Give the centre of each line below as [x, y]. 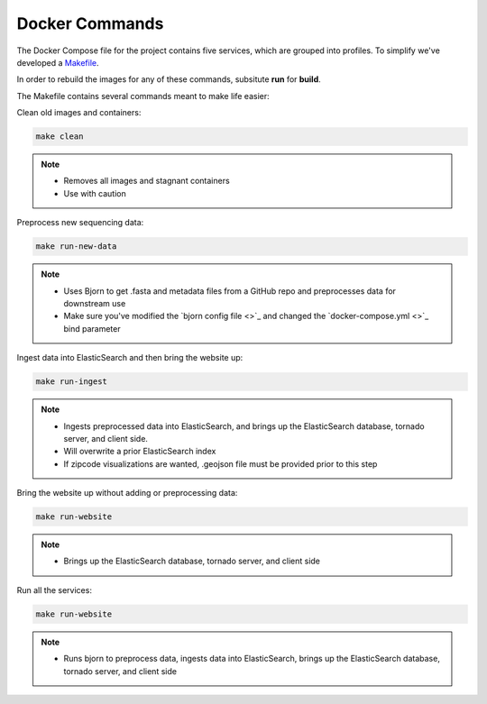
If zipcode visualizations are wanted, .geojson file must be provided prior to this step [221, 463]
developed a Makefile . [58, 62]
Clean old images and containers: [79, 113]
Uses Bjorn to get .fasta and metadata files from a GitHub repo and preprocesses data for [230, 291]
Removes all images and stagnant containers [147, 181]
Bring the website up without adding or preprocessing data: [127, 493]
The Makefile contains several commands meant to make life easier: [143, 96]
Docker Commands [90, 23]
